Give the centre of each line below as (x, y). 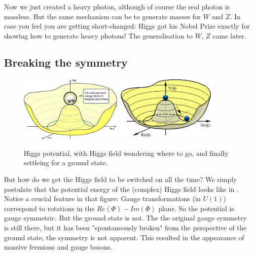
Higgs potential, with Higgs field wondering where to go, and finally (126, 153)
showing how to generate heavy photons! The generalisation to (98, 35)
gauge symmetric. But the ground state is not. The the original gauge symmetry (126, 218)
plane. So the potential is (196, 208)
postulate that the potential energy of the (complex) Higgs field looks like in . (121, 189)
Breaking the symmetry (66, 62)
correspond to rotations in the (49, 208)
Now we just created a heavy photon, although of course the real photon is (117, 6)
